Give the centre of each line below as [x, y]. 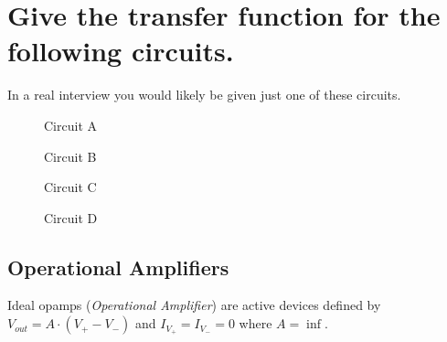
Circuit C [70, 187]
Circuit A [70, 125]
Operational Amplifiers [118, 267]
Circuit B [70, 156]
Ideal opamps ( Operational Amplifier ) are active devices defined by [194, 305]
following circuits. [121, 51]
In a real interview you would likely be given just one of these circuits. [204, 95]
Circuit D [71, 217]
